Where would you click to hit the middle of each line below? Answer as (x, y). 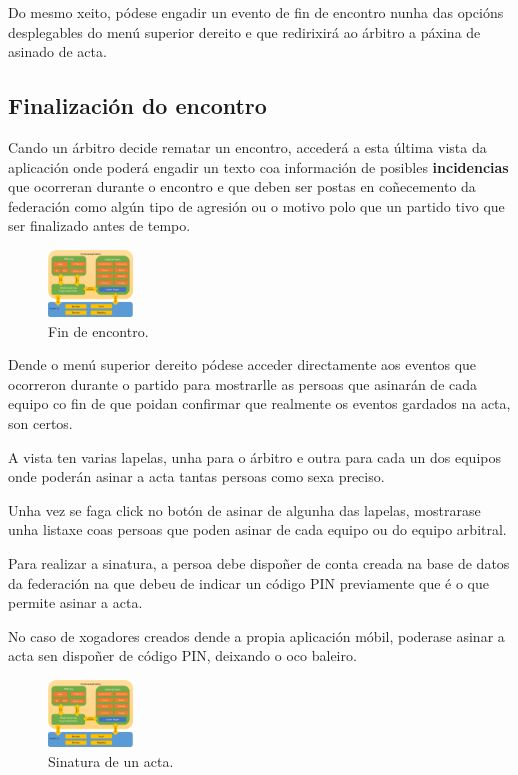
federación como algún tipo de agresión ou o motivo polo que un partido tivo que (256, 205)
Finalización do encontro (137, 105)
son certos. (40, 423)
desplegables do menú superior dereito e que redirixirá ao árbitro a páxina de (244, 31)
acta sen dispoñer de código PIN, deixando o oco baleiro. (182, 655)
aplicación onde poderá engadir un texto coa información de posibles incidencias (258, 166)
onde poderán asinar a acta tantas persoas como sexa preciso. (196, 476)
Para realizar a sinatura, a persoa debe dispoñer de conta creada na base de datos (259, 562)
